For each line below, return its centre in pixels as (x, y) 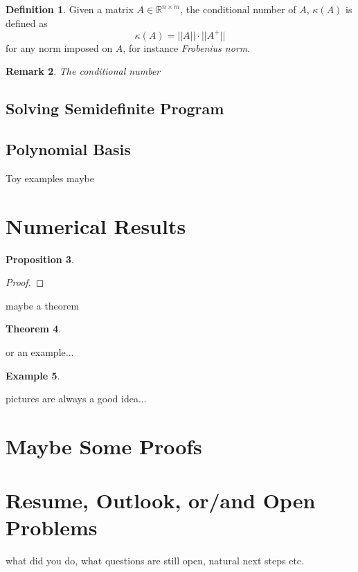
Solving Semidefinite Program (115, 108)
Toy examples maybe (50, 178)
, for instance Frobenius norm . (187, 47)
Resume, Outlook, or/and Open (161, 500)
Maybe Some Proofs (104, 446)
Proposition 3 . (40, 259)
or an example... (40, 351)
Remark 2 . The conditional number (83, 71)
